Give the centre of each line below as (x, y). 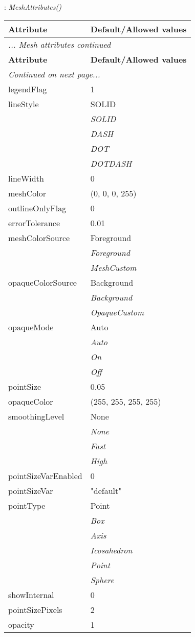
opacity (21, 624)
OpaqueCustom (117, 312)
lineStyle (24, 104)
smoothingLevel (36, 416)
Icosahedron (111, 550)
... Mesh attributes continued (60, 44)
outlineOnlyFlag (37, 208)
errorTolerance (34, 223)
